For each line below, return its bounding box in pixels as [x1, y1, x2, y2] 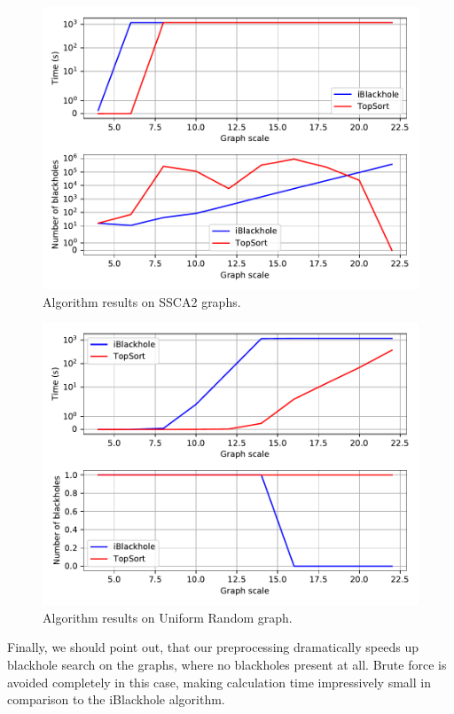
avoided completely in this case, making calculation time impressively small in [7, 672, 431, 691]
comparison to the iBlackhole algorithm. [7, 690, 225, 709]
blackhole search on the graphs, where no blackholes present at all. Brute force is [7, 655, 447, 673]
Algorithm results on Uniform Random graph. [43, 608, 293, 626]
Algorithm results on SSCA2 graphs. [43, 292, 241, 310]
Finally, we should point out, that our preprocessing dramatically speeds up [7, 638, 419, 656]
